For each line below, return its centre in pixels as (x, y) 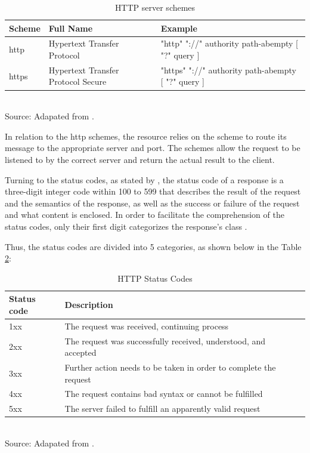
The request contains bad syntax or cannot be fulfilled (164, 394)
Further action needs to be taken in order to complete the (170, 367)
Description (89, 305)
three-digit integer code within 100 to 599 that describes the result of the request (153, 191)
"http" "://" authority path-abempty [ (229, 43)
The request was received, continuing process (147, 326)
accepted (80, 352)
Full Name (71, 28)
